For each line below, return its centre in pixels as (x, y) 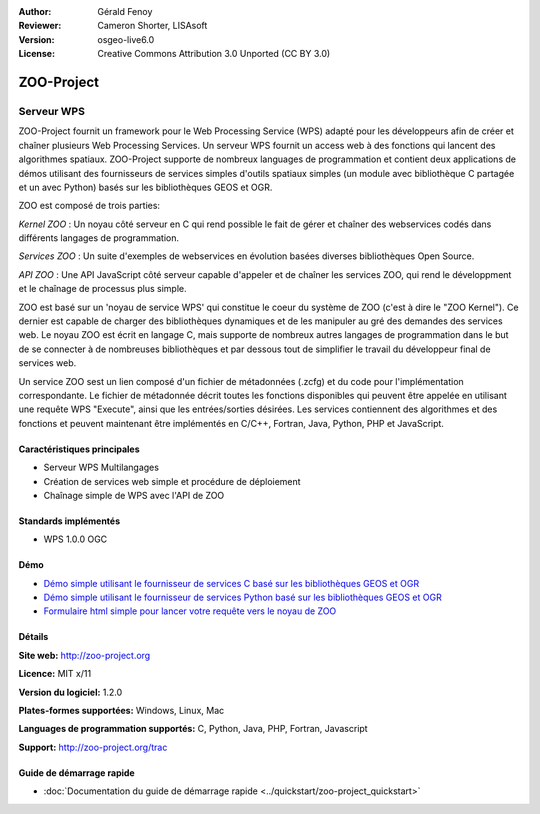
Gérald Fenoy (125, 11)
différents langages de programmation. (99, 238)
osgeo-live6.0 (126, 39)
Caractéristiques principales (79, 449)
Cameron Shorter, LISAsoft (152, 26)
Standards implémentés (69, 521)
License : (36, 54)
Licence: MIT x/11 (55, 674)
